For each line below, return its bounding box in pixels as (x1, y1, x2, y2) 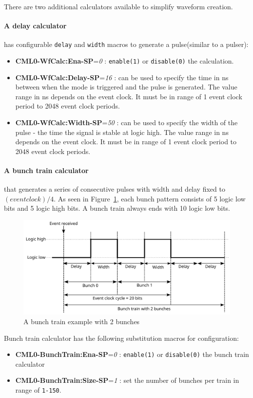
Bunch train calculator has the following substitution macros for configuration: (4, 332, 239, 343)
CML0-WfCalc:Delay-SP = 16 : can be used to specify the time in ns (15, 72, 229, 82)
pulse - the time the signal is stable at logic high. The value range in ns (15, 127, 229, 137)
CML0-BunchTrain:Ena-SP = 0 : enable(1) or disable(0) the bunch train (15, 349, 249, 359)
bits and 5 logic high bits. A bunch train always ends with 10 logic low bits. (4, 203, 230, 213)
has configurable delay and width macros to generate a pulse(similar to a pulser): (4, 39, 249, 49)
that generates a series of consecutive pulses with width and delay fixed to (4, 184, 225, 194)
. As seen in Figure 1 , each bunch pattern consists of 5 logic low (54, 193, 246, 203)
